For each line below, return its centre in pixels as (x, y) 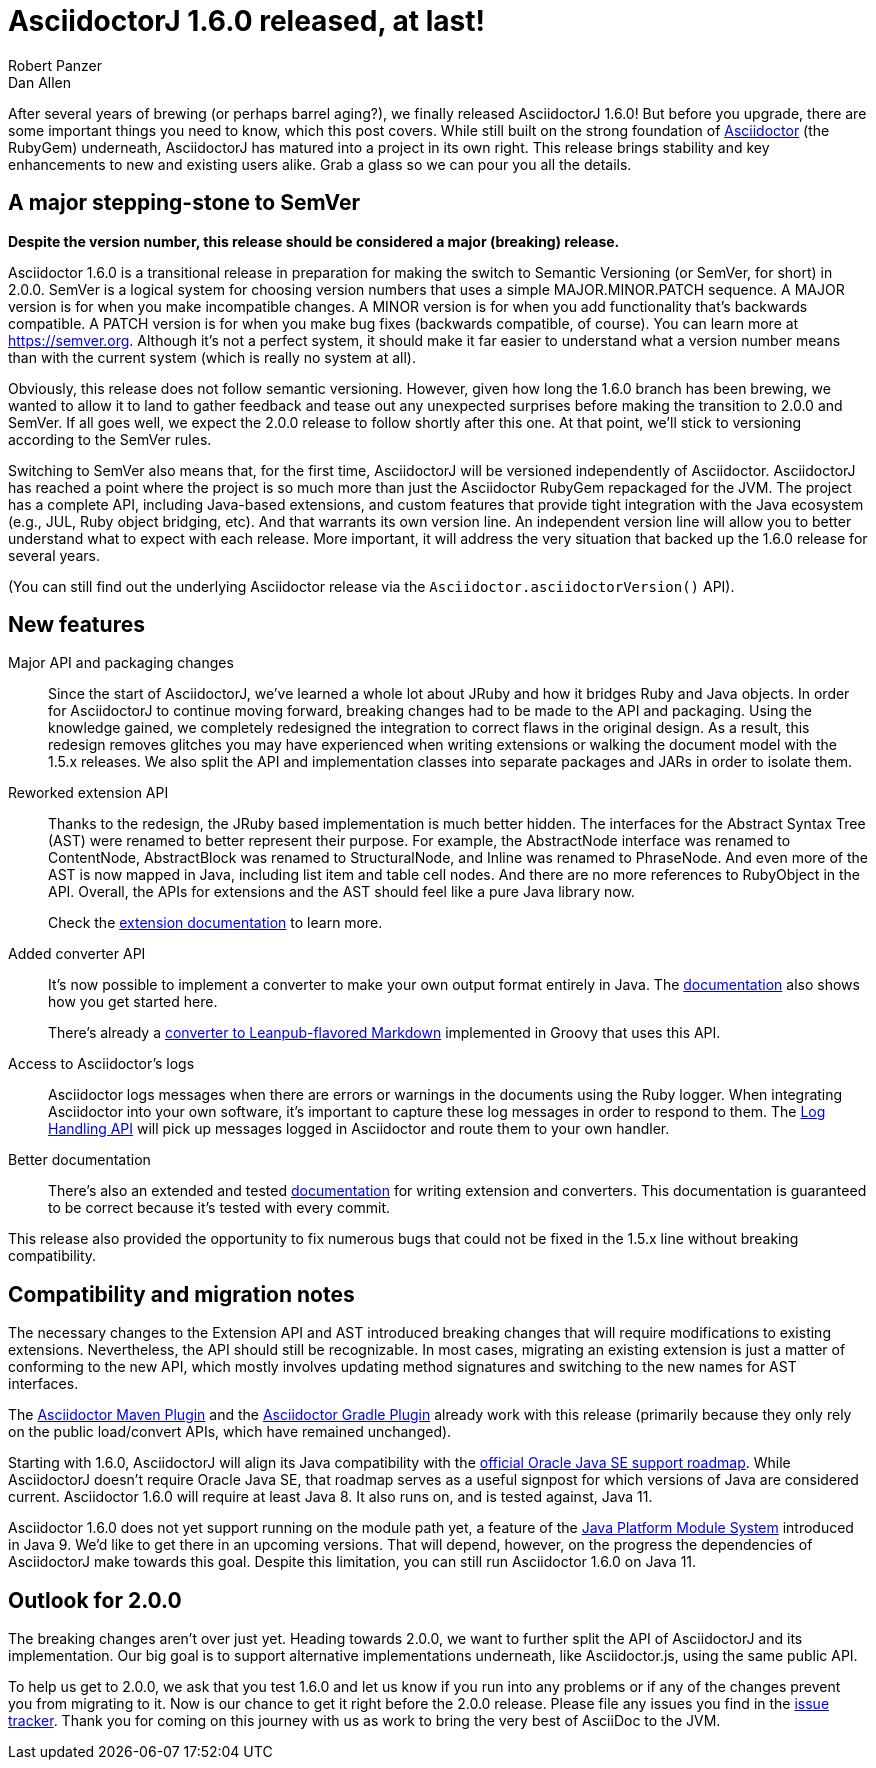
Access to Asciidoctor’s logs (101, 1064)
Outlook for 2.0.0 (95, 1600)
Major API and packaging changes (121, 663)
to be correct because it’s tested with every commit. (219, 1208)
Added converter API (77, 954)
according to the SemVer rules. (110, 439)
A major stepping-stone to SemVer (184, 203)
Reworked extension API (88, 793)
